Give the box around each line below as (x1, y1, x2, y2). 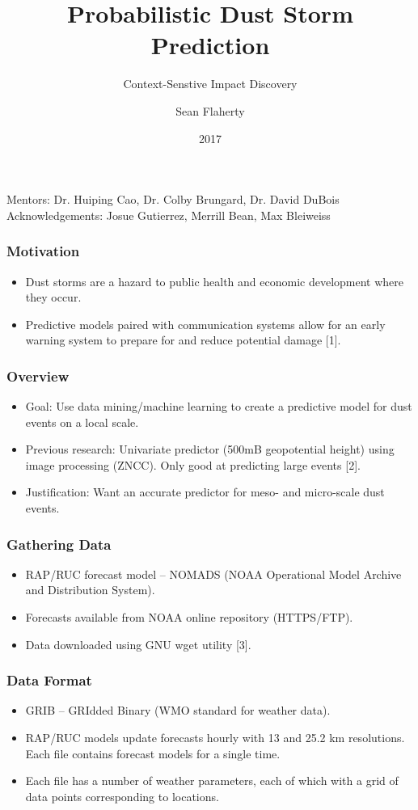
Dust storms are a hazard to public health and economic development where (25, 272, 404, 289)
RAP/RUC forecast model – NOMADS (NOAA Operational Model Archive (25, 565, 402, 582)
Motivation (6, 241, 80, 261)
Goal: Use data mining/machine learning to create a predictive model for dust (25, 398, 412, 415)
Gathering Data (6, 534, 112, 554)
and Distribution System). (25, 581, 155, 598)
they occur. (25, 289, 82, 306)
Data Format (6, 670, 92, 690)
